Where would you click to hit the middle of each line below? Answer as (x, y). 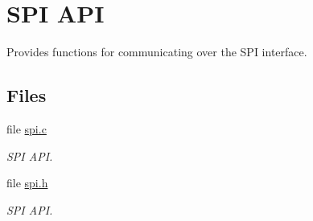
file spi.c (27, 128)
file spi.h (27, 183)
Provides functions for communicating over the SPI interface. (157, 52)
